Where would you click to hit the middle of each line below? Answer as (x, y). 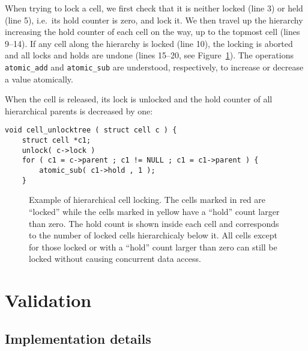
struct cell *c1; (56, 141)
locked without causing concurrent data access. (115, 259)
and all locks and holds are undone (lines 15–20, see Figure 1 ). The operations (149, 55)
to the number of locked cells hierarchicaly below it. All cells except (153, 235)
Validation (48, 300)
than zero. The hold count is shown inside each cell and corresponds (154, 223)
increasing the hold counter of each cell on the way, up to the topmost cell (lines (152, 32)
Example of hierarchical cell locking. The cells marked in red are (147, 200)
